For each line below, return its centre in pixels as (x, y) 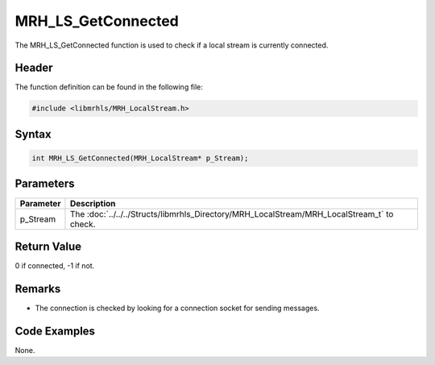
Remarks (38, 289)
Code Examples (55, 331)
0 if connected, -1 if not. (55, 266)
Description (93, 203)
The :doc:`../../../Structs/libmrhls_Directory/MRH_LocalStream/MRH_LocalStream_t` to (232, 214)
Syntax (33, 134)
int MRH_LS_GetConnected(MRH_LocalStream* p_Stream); (140, 158)
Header (34, 68)
